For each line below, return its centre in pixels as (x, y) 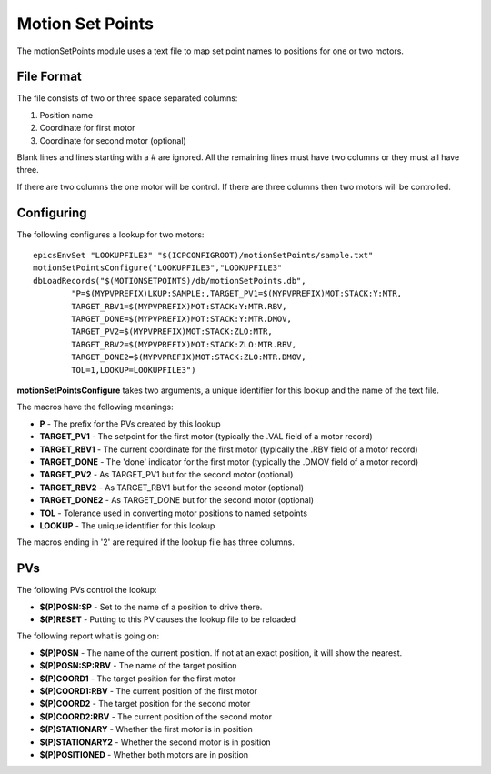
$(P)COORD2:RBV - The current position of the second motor (156, 716)
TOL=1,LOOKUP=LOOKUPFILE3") (134, 370)
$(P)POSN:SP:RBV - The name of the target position (138, 666)
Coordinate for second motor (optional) (113, 140)
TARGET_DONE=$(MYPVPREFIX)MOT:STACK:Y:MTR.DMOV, (182, 319)
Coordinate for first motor (87, 128)
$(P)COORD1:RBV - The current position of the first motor (149, 690)
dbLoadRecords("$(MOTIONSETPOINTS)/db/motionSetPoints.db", (170, 281)
